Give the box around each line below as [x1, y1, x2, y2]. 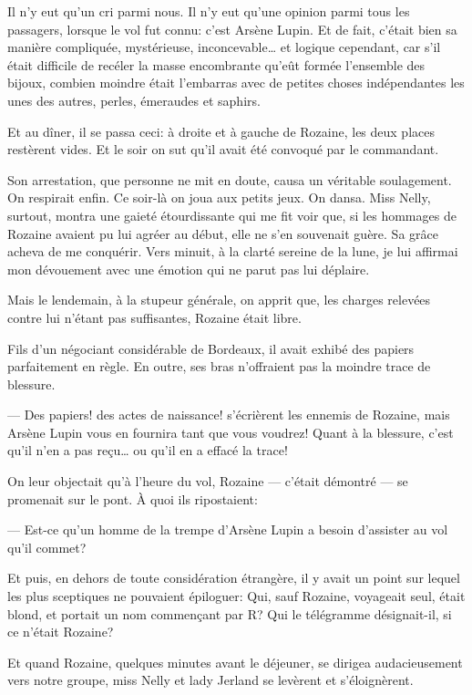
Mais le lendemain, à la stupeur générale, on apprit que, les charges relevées [7, 290, 431, 309]
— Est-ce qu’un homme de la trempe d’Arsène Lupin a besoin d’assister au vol [7, 520, 448, 539]
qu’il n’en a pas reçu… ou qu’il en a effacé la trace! [7, 441, 288, 460]
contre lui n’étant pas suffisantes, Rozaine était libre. [7, 307, 302, 327]
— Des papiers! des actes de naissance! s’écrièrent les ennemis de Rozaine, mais [7, 405, 450, 424]
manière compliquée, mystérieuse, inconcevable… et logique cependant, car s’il [7, 37, 441, 57]
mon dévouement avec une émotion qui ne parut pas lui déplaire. [7, 259, 370, 278]
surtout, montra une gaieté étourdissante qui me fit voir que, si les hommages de [7, 205, 457, 224]
